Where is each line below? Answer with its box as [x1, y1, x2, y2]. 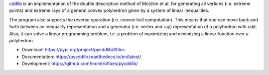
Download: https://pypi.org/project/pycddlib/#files [21, 47, 125, 53]
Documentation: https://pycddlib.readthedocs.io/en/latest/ [21, 54, 141, 60]
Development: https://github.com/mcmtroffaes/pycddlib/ [21, 61, 138, 67]
